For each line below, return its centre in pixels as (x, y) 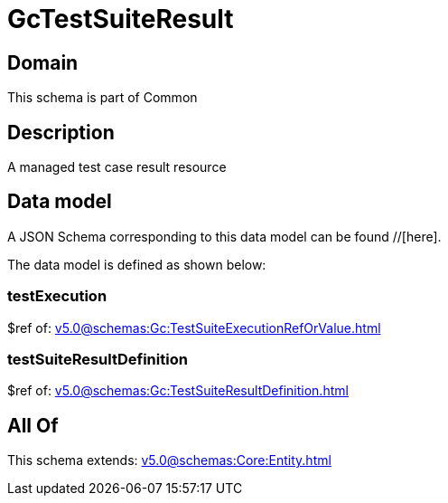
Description (61, 132)
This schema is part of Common (103, 98)
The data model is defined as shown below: (137, 264)
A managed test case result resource (117, 167)
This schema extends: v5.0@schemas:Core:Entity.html (169, 460)
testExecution (57, 296)
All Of (33, 425)
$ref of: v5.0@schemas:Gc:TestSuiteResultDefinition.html (178, 391)
